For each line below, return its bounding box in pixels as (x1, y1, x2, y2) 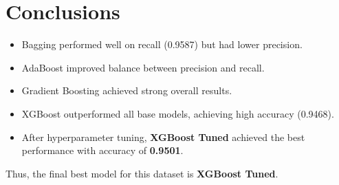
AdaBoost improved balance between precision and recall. (21, 60, 265, 74)
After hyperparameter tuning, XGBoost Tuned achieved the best (21, 129, 305, 144)
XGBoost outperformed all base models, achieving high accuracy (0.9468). (21, 106, 334, 120)
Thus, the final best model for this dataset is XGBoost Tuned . (6, 166, 278, 180)
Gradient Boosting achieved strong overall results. (21, 83, 232, 98)
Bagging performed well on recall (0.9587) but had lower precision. (21, 37, 303, 52)
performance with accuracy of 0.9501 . (21, 143, 184, 157)
